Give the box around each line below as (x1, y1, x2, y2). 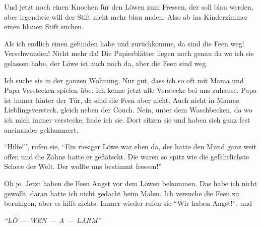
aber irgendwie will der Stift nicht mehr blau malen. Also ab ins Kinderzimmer (4, 11, 248, 22)
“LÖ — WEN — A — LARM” (4, 214, 101, 225)
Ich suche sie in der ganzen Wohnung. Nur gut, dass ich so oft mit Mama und (4, 75, 244, 85)
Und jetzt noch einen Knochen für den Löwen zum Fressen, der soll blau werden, (4, 2, 253, 12)
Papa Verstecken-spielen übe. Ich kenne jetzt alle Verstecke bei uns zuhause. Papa (4, 85, 257, 95)
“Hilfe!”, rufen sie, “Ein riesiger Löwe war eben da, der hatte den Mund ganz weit (4, 141, 256, 152)
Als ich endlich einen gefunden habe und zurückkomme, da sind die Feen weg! (4, 38, 244, 48)
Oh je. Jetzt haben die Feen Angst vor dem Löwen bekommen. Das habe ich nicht (4, 178, 257, 188)
